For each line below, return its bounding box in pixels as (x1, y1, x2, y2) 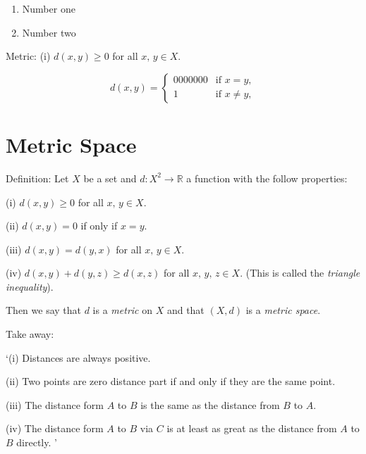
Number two (22, 25, 76, 39)
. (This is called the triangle (240, 265, 360, 280)
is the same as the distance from (140, 397, 280, 412)
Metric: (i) (6, 49, 51, 63)
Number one (22, 1, 75, 15)
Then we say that (6, 303, 82, 317)
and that (166, 303, 205, 317)
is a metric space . (245, 303, 321, 317)
